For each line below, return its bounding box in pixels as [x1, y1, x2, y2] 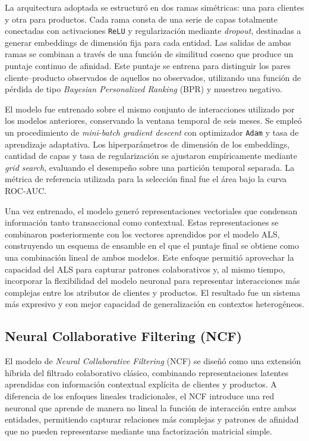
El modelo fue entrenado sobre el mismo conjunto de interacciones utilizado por [5, 102, 295, 115]
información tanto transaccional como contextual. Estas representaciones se [5, 216, 279, 229]
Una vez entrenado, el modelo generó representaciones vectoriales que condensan [5, 204, 298, 217]
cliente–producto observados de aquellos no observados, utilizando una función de [5, 71, 301, 83]
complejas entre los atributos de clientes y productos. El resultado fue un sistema [5, 286, 301, 298]
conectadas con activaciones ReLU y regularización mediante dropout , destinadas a [5, 24, 301, 37]
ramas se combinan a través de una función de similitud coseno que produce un [5, 48, 294, 60]
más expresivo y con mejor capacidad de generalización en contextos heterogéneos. [5, 298, 305, 310]
